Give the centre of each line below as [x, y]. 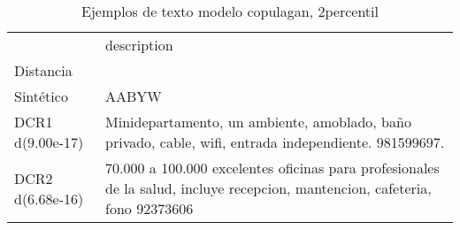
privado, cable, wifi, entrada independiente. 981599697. [275, 142]
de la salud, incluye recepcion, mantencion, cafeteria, [268, 188]
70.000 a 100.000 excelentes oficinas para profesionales [272, 168]
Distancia [43, 70]
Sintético [41, 96]
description [139, 45]
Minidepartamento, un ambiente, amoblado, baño [258, 122]
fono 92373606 [149, 208]
